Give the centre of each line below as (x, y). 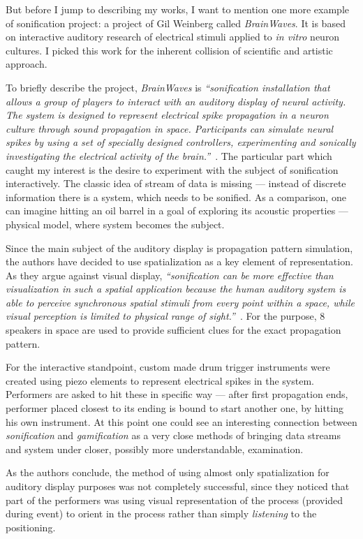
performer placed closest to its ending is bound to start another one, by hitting (175, 408)
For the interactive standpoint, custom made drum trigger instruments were (168, 367)
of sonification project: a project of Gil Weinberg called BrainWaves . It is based (176, 23)
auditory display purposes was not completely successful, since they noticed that (178, 486)
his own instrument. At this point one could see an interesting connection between (181, 421)
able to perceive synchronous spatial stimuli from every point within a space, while (180, 302)
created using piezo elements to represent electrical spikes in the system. (160, 380)
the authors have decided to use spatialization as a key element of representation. (179, 261)
